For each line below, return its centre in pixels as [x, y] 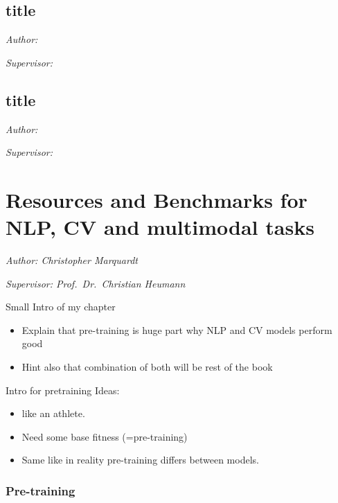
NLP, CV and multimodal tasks [160, 227]
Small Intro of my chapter [61, 307]
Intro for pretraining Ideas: [63, 390]
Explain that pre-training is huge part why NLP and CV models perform [177, 329]
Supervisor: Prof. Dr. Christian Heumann [96, 283]
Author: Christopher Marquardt [72, 260]
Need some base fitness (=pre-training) [105, 436]
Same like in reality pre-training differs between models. [140, 460]
